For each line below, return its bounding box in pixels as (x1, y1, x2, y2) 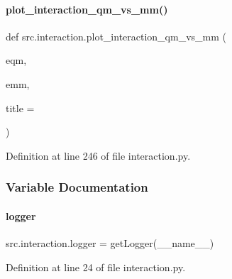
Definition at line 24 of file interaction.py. (6, 259, 186, 274)
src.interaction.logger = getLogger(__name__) (6, 236, 214, 250)
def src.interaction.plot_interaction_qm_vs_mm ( (6, 28, 227, 43)
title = (6, 100, 35, 115)
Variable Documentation (6, 178, 148, 196)
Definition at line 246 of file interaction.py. (6, 148, 191, 163)
